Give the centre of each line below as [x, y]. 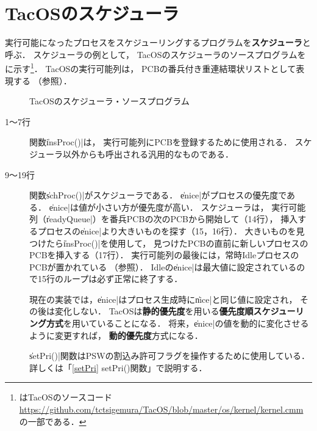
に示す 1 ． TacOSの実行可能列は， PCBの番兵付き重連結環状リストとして [151, 67]
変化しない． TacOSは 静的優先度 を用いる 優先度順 [154, 311]
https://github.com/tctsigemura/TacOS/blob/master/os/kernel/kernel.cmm [161, 409]
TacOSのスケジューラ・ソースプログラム [109, 101]
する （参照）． [42, 80]
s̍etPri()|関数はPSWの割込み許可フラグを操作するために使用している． [170, 356]
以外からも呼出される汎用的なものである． [148, 154]
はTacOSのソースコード [66, 397]
